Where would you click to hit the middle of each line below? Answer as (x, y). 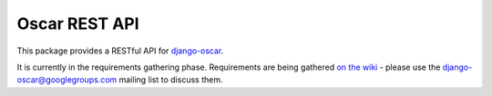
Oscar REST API (78, 24)
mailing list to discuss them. (171, 80)
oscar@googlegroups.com (67, 80)
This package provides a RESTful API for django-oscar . (120, 51)
